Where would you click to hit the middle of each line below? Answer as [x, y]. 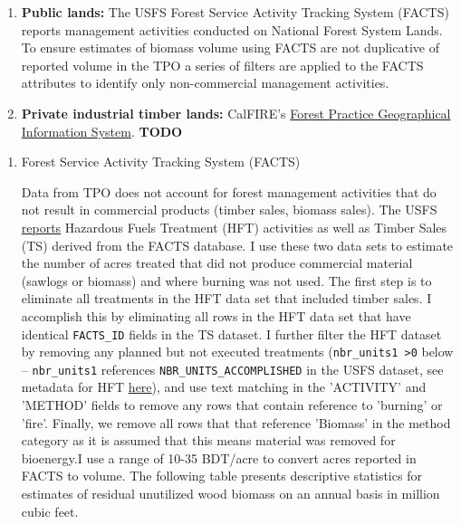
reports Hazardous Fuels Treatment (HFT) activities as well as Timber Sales [234, 227]
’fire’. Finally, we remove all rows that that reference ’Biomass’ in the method [236, 422]
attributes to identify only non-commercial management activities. [205, 83]
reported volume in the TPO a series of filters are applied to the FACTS [222, 65]
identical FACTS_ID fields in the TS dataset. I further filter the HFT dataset [231, 333]
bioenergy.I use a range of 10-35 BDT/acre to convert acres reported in [219, 457]
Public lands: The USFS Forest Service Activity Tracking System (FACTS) [235, 12]
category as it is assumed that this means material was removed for [208, 440]
